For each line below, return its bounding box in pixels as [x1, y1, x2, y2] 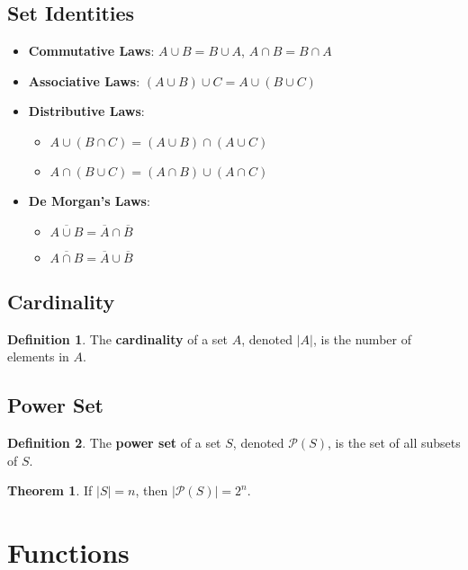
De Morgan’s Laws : [28, 191, 150, 209]
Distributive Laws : [28, 102, 145, 120]
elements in [7, 347, 69, 366]
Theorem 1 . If [7, 481, 93, 500]
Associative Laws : [28, 71, 140, 90]
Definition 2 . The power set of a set [7, 433, 221, 452]
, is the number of [312, 329, 411, 348]
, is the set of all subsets [328, 433, 461, 452]
